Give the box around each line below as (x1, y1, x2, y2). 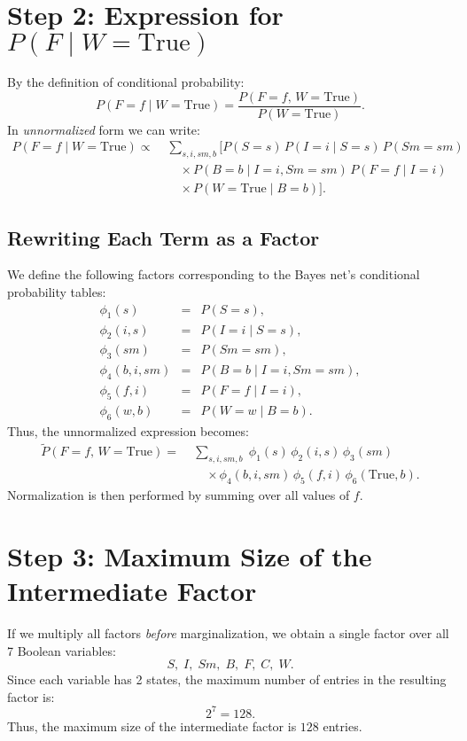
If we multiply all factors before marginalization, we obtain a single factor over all (7, 624, 449, 642)
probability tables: (7, 283, 106, 301)
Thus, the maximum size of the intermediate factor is (7, 716, 297, 735)
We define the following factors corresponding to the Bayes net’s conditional (7, 265, 420, 284)
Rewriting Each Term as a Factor (7, 223, 320, 251)
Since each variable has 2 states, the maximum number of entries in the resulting (7, 670, 447, 689)
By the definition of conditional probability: (7, 73, 245, 91)
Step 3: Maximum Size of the (7, 537, 372, 573)
